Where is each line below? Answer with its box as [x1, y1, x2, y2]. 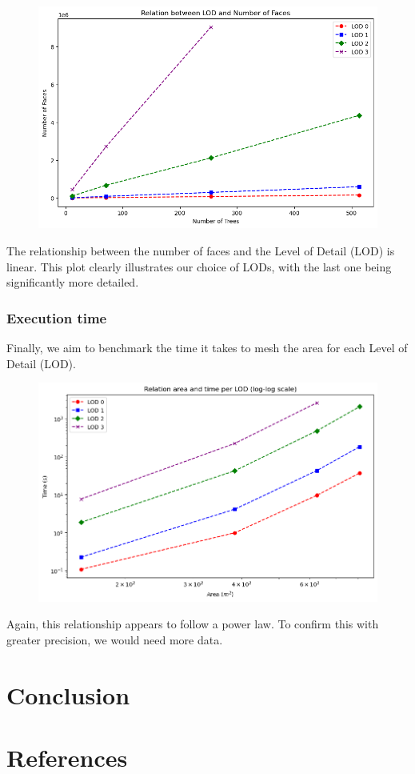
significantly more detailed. [6, 274, 139, 291]
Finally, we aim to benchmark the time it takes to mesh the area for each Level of [6, 339, 408, 355]
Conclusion [6, 678, 130, 711]
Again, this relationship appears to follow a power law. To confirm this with [6, 616, 379, 632]
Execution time [6, 307, 107, 327]
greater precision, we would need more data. [6, 631, 223, 648]
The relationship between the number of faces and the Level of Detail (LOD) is [6, 243, 395, 259]
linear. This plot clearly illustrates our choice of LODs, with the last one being [6, 258, 392, 275]
